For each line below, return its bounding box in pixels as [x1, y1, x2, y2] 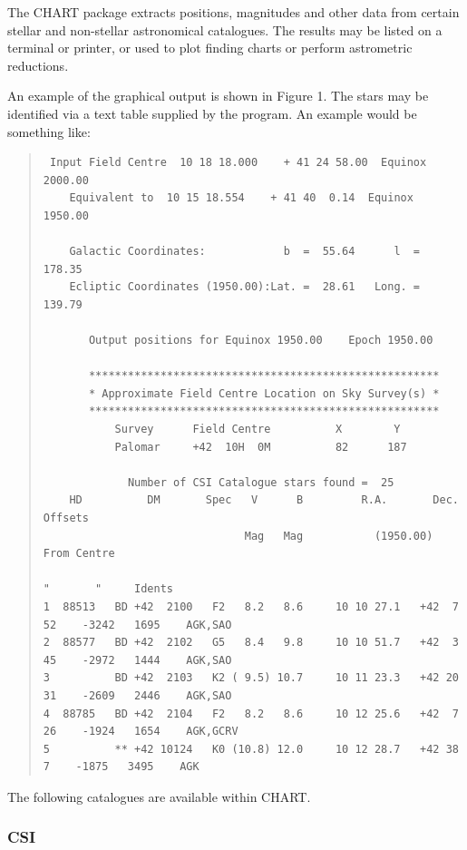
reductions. [7, 55, 69, 74]
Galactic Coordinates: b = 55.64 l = [69, 245, 421, 259]
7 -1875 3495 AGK [43, 760, 199, 774]
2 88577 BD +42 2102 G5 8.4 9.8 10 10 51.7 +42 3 [43, 636, 459, 650]
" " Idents [43, 582, 173, 596]
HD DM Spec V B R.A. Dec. [69, 493, 459, 507]
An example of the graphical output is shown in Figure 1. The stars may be [7, 86, 429, 105]
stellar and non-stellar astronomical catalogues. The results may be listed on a [7, 20, 443, 39]
